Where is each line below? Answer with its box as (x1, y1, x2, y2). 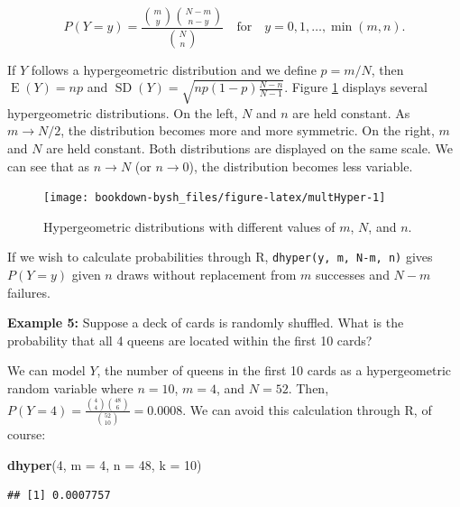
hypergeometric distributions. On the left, (7, 103, 238, 122)
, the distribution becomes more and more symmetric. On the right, (60, 121, 435, 140)
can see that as (7, 156, 90, 175)
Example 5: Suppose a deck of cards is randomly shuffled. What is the (7, 313, 404, 332)
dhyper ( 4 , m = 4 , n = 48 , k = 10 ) (7, 455, 202, 474)
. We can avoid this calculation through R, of (182, 400, 432, 419)
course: (7, 425, 46, 444)
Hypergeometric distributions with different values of (43, 217, 336, 235)
